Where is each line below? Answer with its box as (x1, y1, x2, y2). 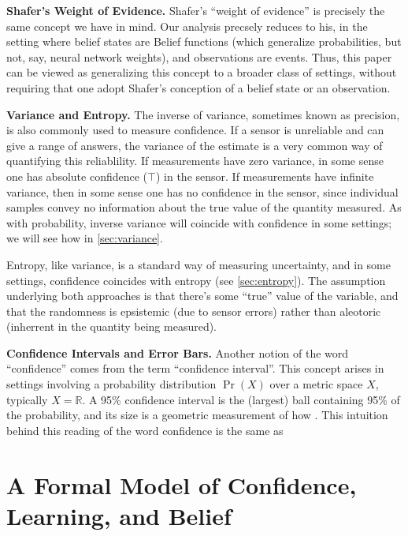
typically (6, 391, 48, 407)
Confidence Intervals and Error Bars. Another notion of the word (6, 344, 349, 361)
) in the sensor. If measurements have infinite (155, 167, 374, 184)
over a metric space (269, 376, 363, 392)
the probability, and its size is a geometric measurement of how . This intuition (6, 407, 388, 423)
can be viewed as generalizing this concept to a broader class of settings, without (6, 64, 397, 81)
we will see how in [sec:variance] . (6, 230, 163, 246)
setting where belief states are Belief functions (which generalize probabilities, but (6, 33, 402, 50)
